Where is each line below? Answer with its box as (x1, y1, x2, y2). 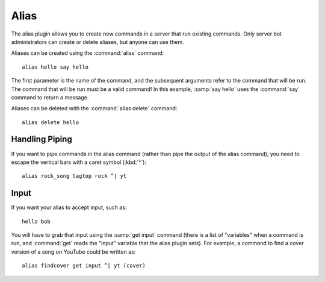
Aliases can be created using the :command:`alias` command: (11, 49, 164, 57)
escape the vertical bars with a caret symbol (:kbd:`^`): (11, 158, 147, 166)
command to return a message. (11, 93, 89, 101)
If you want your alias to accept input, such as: (11, 204, 127, 211)
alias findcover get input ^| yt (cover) (22, 262, 146, 269)
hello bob (22, 218, 51, 225)
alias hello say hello (22, 63, 89, 70)
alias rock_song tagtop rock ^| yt (22, 172, 127, 180)
